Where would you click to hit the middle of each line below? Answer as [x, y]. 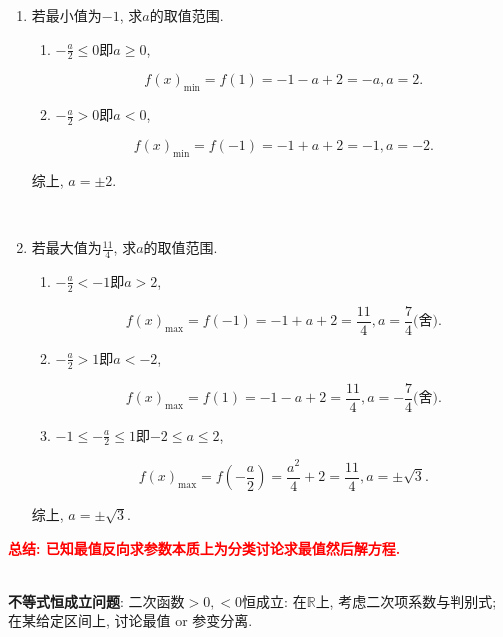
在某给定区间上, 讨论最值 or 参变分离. [130, 620]
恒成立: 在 [274, 600]
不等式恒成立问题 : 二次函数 [96, 600]
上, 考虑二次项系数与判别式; [406, 600]
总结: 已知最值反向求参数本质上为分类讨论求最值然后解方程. [204, 547]
